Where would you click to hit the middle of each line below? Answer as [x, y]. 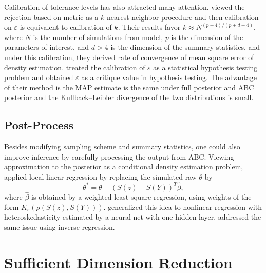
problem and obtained [39, 77]
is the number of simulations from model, [98, 37]
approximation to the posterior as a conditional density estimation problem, [124, 167]
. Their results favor [149, 27]
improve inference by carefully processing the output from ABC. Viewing [119, 156]
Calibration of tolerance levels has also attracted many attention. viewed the [125, 7]
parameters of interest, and [47, 47]
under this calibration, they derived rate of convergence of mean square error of [129, 57]
